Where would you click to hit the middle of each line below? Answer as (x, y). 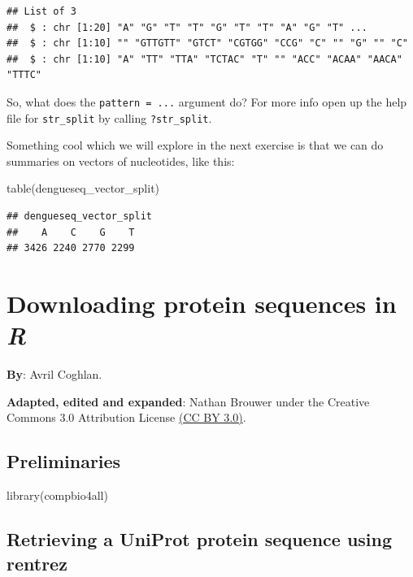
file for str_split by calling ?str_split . (109, 117)
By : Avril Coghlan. (54, 374)
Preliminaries (64, 461)
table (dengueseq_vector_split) (83, 188)
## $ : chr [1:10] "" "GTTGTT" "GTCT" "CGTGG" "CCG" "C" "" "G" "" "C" (207, 43)
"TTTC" (24, 75)
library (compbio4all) (57, 495)
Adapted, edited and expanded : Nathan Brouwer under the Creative (188, 401)
